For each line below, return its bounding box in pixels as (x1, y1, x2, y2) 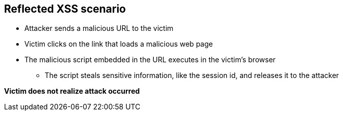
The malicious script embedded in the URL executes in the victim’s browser (24, 55, 276, 64)
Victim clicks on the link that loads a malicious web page (24, 40, 213, 49)
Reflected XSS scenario (4, 3, 126, 15)
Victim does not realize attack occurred (4, 87, 140, 96)
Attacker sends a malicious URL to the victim (24, 24, 174, 33)
